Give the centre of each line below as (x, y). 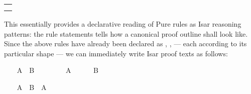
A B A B (57, 70)
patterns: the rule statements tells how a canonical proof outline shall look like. (126, 33)
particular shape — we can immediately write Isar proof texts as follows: (116, 53)
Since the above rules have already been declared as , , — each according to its (125, 43)
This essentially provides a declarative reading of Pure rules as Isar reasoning (123, 24)
